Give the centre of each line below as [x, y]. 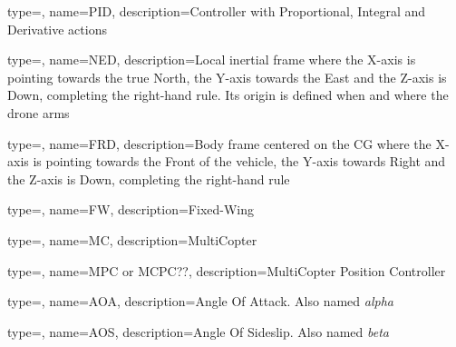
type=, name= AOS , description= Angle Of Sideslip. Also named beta [198, 331]
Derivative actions [57, 29]
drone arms [39, 112]
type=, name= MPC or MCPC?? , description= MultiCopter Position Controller [227, 270]
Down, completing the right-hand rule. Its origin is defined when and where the [228, 95]
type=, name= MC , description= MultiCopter [132, 239]
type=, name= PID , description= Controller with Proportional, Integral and [217, 11]
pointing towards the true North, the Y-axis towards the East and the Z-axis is [227, 77]
